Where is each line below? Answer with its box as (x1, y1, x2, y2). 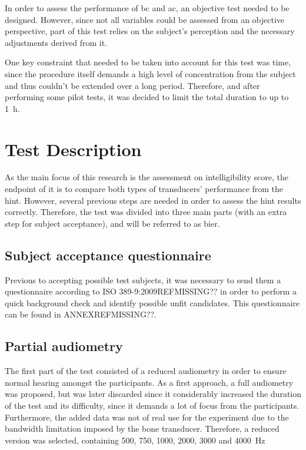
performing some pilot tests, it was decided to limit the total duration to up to (5, 91, 289, 103)
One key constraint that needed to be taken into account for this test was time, (5, 56, 291, 68)
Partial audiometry (5, 337, 123, 355)
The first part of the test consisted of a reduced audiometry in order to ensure (5, 365, 287, 377)
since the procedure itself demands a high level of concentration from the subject (5, 67, 296, 80)
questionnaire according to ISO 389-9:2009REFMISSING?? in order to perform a (5, 285, 297, 297)
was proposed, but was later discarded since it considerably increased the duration (5, 388, 301, 400)
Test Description (5, 137, 142, 161)
